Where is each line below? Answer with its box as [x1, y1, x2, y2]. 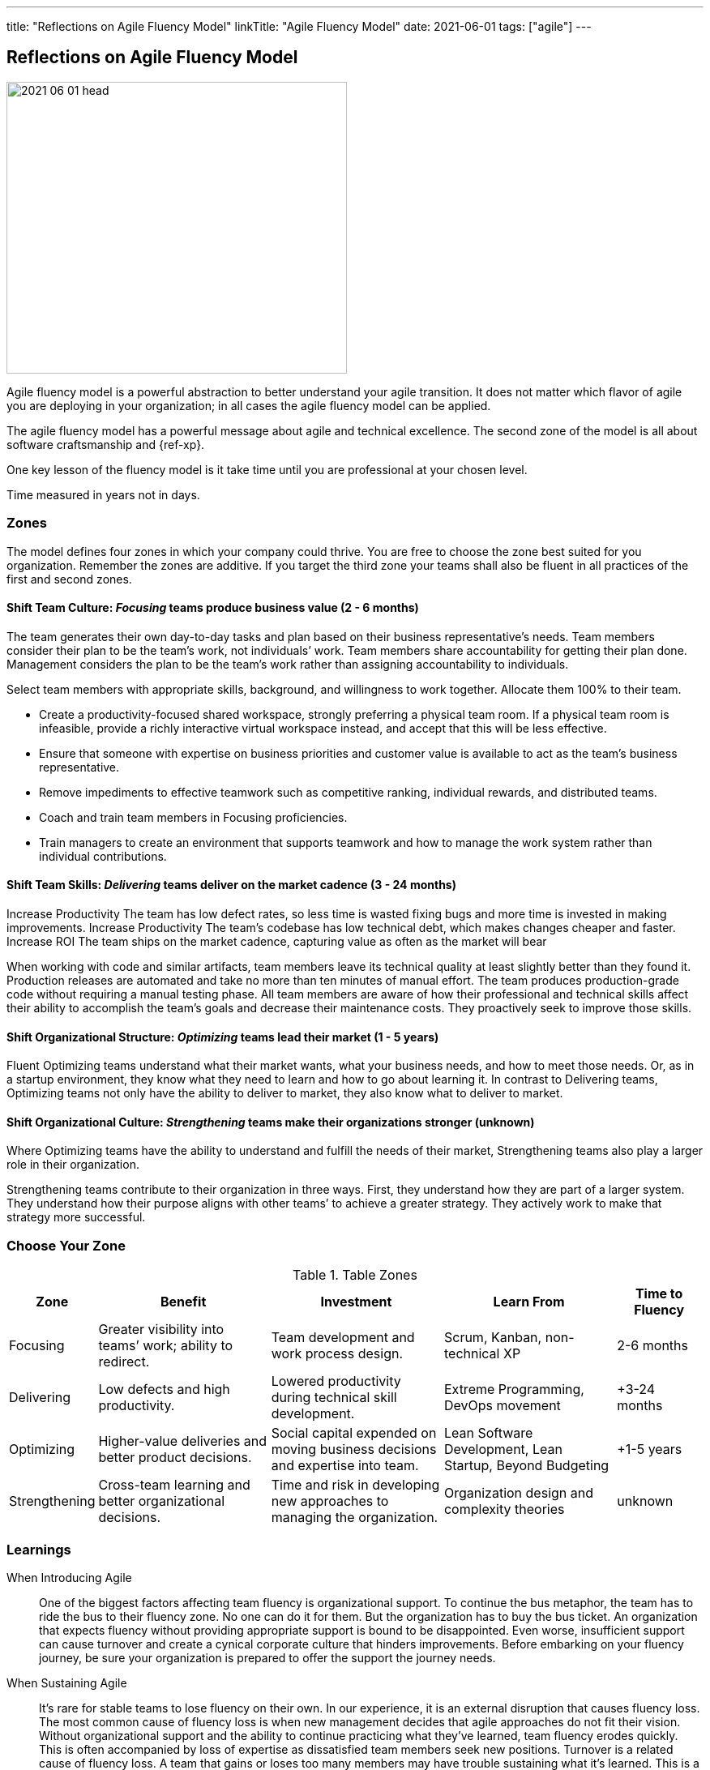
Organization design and [443, 1485, 594, 1502]
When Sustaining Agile [6, 1675, 127, 1690]
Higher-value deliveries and [98, 1433, 267, 1450]
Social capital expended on [271, 1425, 437, 1442]
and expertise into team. [271, 1457, 419, 1474]
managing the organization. [271, 1509, 438, 1526]
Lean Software [443, 1425, 533, 1442]
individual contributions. [39, 849, 167, 863]
